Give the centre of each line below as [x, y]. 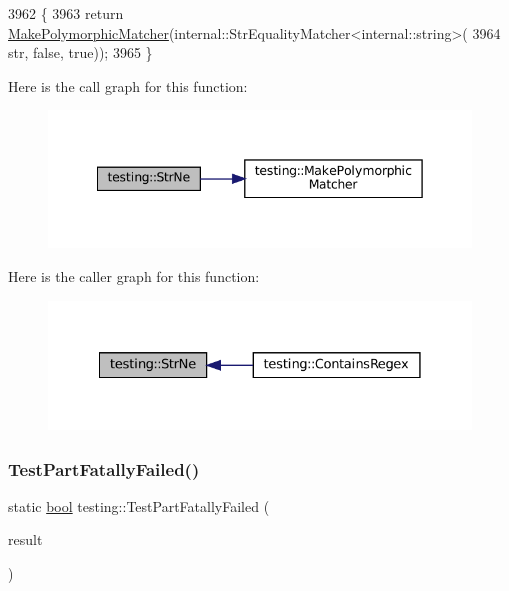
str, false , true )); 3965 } [80, 52]
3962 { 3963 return [66, 13]
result [25, 539]
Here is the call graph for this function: [128, 85]
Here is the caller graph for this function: [134, 275]
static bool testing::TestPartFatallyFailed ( [139, 505]
